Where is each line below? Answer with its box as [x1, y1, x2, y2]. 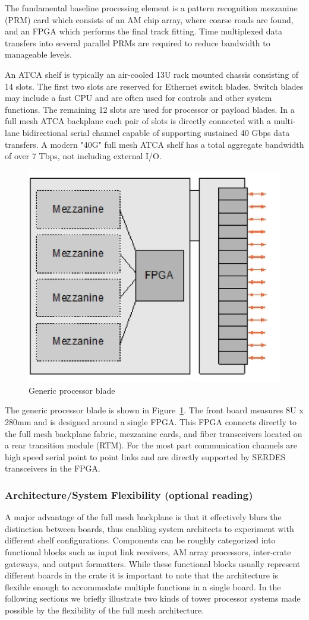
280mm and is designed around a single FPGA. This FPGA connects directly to [5, 416, 297, 428]
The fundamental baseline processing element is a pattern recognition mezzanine [5, 2, 298, 14]
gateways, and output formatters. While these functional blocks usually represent [5, 557, 301, 570]
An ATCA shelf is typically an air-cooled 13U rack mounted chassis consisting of [5, 68, 299, 80]
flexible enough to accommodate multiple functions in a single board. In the [5, 580, 281, 593]
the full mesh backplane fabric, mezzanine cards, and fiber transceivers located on [5, 427, 302, 439]
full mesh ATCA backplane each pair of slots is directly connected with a [5, 115, 271, 127]
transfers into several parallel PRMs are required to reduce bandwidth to [5, 36, 270, 49]
